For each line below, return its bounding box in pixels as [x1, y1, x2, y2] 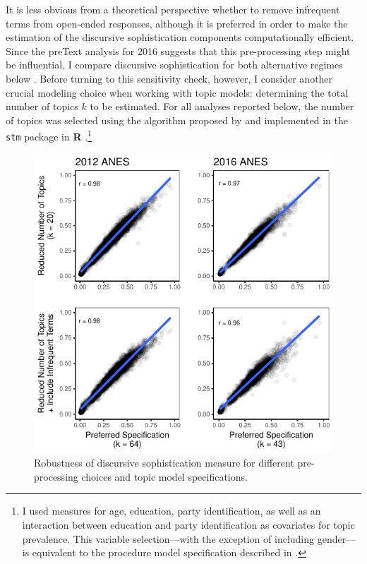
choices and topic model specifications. [81, 469, 248, 484]
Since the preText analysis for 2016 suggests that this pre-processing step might [6, 43, 351, 58]
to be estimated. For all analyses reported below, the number [90, 99, 354, 114]
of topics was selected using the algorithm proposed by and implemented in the [6, 112, 349, 127]
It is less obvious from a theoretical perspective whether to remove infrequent [6, 2, 340, 16]
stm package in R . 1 [6, 127, 92, 143]
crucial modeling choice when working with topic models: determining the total [6, 85, 349, 100]
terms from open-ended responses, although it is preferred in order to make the [6, 16, 348, 30]
